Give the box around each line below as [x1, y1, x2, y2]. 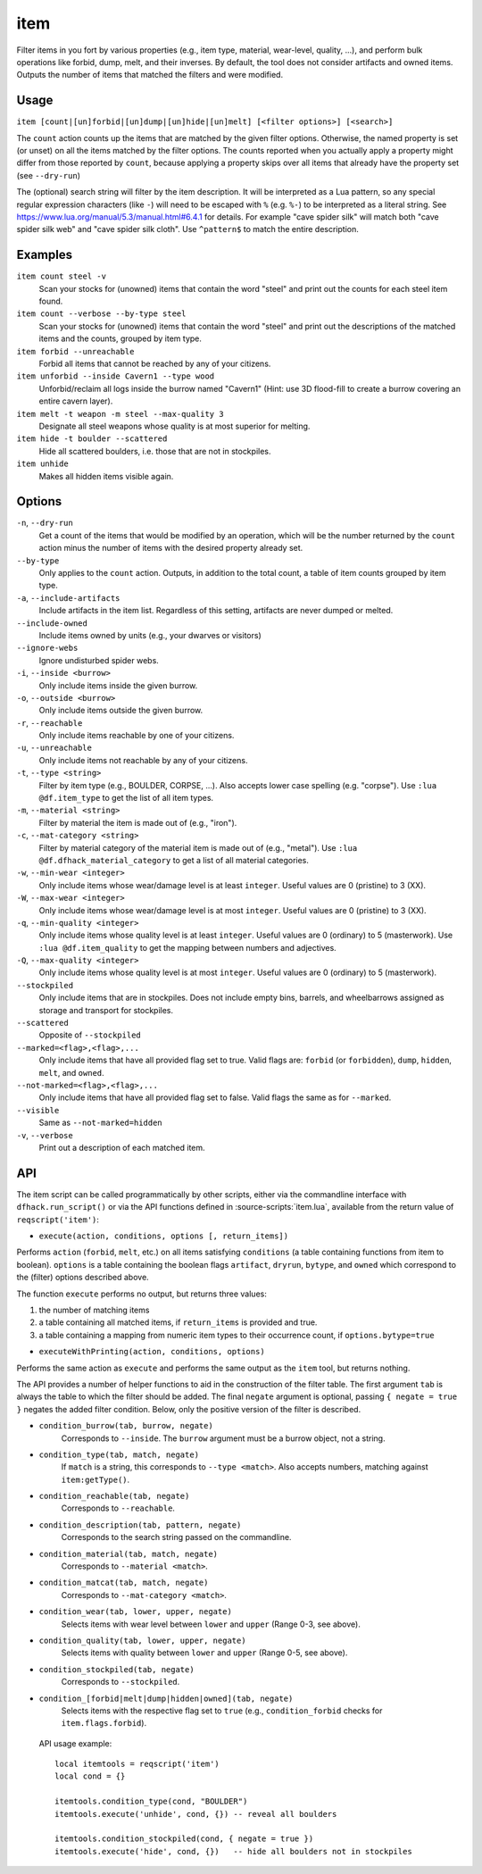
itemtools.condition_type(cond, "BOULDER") [54, 1796, 248, 1807]
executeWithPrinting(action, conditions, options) [38, 1346, 265, 1357]
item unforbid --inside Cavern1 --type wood [16, 371, 215, 381]
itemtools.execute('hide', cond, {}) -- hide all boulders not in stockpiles [54, 1846, 412, 1856]
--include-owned [16, 618, 88, 629]
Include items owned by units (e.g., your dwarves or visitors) [38, 629, 262, 640]
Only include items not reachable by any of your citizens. [38, 754, 248, 765]
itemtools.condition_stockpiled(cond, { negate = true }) [54, 1834, 314, 1844]
